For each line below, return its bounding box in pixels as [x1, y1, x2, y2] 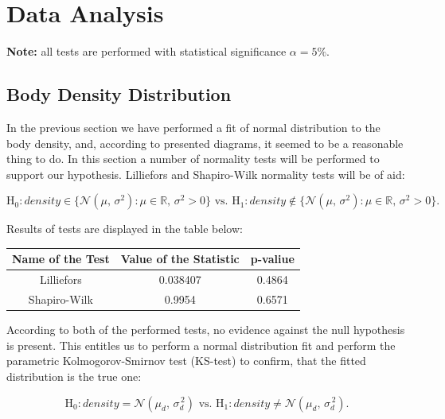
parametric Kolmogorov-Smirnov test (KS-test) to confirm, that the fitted [6, 352, 366, 369]
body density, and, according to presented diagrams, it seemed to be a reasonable [6, 134, 404, 151]
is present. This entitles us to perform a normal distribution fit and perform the [6, 336, 396, 353]
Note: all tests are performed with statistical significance [6, 43, 287, 60]
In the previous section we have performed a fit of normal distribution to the [6, 118, 381, 135]
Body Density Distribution [6, 82, 232, 107]
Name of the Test [12, 250, 110, 267]
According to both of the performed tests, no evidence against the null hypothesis [6, 321, 405, 338]
